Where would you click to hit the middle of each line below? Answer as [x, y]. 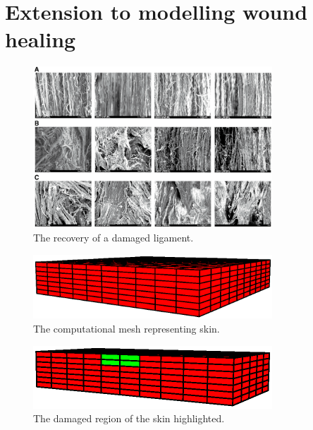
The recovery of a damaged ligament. [113, 238]
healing [41, 39]
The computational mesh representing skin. [127, 328]
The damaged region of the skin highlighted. [129, 418]
